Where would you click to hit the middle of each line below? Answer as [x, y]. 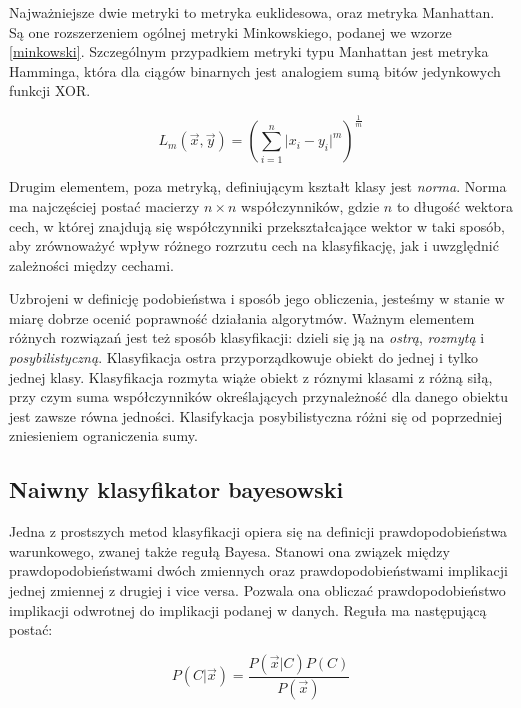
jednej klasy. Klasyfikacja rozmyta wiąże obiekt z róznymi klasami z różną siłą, [251, 376]
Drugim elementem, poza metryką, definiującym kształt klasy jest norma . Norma [258, 186]
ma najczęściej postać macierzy [104, 205]
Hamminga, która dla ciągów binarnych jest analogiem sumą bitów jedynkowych [255, 70]
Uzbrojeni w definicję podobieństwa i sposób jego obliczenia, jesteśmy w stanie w [257, 298]
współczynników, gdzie [310, 205]
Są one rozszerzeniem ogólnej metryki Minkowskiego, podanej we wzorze [230, 31]
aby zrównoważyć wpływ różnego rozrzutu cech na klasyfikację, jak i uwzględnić [254, 245]
